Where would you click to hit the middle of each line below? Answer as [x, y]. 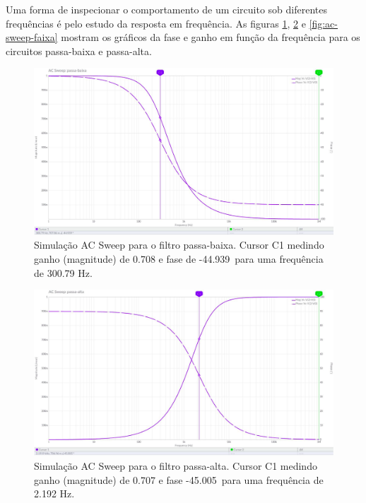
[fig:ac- [323, 23]
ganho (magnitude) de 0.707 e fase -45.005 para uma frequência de [179, 479]
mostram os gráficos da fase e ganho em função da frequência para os [211, 37]
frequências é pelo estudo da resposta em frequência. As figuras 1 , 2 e [156, 23]
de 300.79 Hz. [63, 272]
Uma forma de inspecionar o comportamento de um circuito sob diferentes [167, 9]
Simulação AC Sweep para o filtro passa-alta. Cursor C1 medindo [176, 465]
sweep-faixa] [32, 37]
